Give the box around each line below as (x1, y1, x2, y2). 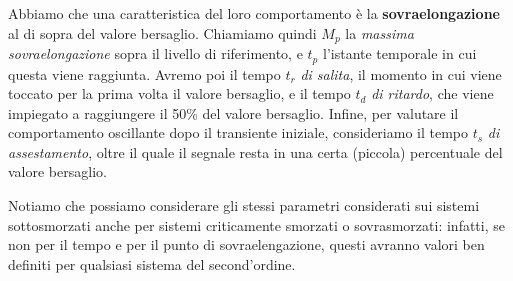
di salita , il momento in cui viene (300, 63, 502, 84)
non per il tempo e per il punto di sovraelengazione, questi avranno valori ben (8, 234, 485, 255)
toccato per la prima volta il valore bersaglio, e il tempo (8, 83, 351, 104)
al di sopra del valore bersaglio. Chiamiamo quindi (8, 22, 317, 43)
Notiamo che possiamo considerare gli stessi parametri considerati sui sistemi (8, 195, 480, 216)
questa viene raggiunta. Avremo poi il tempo (8, 63, 281, 84)
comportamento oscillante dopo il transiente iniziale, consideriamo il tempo (8, 122, 469, 143)
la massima (345, 22, 414, 43)
